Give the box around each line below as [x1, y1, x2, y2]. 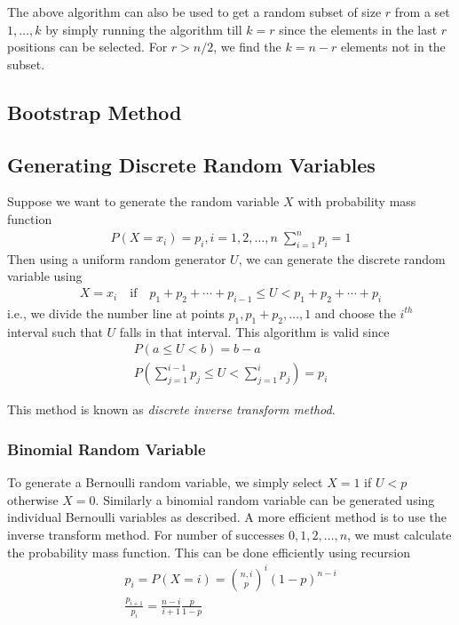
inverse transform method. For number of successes [7, 525, 285, 543]
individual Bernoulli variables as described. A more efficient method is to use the [7, 508, 447, 526]
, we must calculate [347, 525, 452, 543]
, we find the [213, 37, 281, 56]
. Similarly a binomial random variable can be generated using [95, 490, 435, 509]
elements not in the [340, 37, 446, 56]
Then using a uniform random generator [7, 249, 226, 268]
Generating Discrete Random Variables [7, 150, 376, 178]
